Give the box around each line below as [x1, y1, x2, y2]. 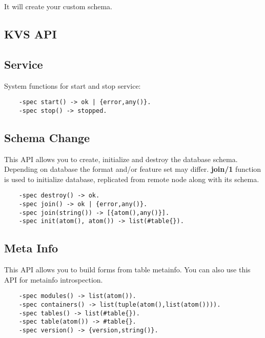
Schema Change [4, 129, 90, 145]
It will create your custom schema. [4, 1, 112, 11]
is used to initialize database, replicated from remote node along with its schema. [4, 173, 259, 184]
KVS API [4, 26, 57, 42]
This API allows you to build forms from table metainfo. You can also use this [4, 264, 251, 275]
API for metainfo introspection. [4, 274, 103, 285]
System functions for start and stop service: [4, 80, 141, 91]
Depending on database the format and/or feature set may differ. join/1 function [4, 164, 261, 174]
